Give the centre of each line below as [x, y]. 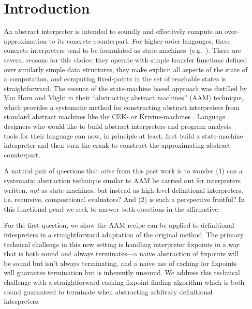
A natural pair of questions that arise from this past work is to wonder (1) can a [123, 171]
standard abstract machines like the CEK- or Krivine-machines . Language [115, 116]
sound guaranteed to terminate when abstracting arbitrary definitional [108, 291]
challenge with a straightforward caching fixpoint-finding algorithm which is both [124, 282]
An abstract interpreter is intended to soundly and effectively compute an [113, 31]
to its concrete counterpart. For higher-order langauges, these [140, 40]
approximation [25, 40]
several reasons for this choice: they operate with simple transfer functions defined [126, 59]
